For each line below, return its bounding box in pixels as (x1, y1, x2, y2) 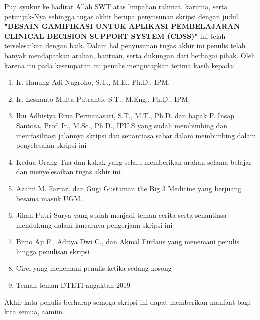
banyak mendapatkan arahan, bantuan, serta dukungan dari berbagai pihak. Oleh (4, 50, 255, 60)
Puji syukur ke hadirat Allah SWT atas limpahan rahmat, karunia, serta (4, 1, 228, 11)
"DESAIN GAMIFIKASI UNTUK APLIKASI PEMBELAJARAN (4, 21, 240, 31)
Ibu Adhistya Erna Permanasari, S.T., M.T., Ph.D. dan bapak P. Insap (16, 110, 234, 121)
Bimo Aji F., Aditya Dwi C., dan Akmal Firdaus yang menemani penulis (16, 236, 240, 247)
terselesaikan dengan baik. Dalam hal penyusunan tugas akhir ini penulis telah (4, 40, 246, 51)
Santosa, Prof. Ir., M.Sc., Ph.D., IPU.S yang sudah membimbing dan (16, 120, 228, 130)
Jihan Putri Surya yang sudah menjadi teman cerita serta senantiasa (16, 210, 227, 220)
